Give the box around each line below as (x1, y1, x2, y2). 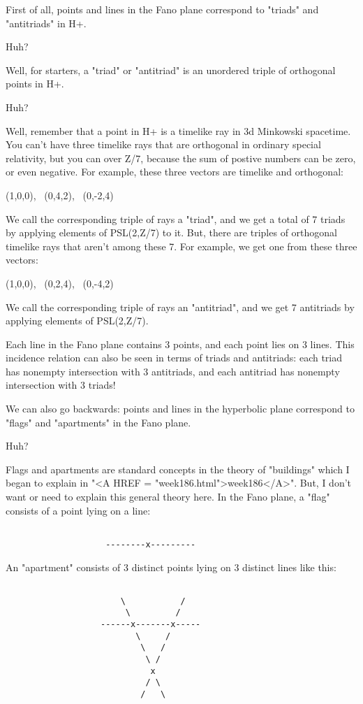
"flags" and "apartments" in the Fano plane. (6, 415, 191, 429)
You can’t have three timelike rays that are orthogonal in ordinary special (6, 137, 321, 152)
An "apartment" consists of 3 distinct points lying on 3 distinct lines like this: (6, 559, 336, 574)
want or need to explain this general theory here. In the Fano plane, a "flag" (6, 489, 330, 504)
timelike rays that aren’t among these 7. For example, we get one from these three (6, 238, 357, 253)
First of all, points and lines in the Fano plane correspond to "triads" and (6, 2, 319, 16)
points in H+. (6, 76, 64, 91)
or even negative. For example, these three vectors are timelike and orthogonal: (6, 164, 343, 179)
